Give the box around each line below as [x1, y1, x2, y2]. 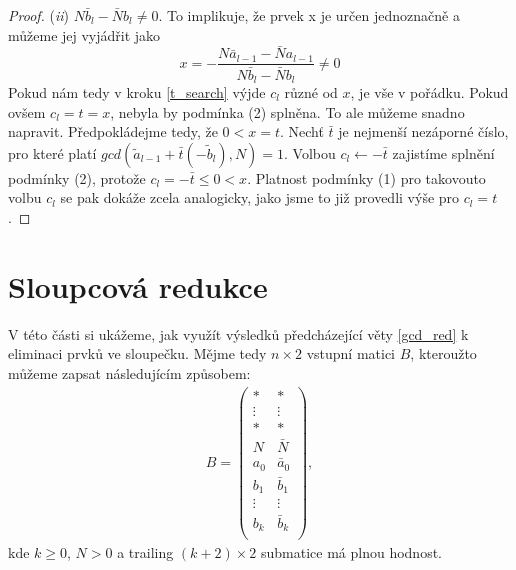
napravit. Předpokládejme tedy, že [8, 121, 218, 142]
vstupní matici [306, 343, 396, 364]
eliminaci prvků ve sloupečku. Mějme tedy [8, 343, 267, 364]
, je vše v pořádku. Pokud [350, 81, 509, 102]
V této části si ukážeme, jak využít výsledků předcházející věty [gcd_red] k [8, 323, 469, 344]
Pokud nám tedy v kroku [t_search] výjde [8, 81, 266, 102]
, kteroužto [410, 343, 477, 364]
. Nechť [279, 121, 324, 142]
